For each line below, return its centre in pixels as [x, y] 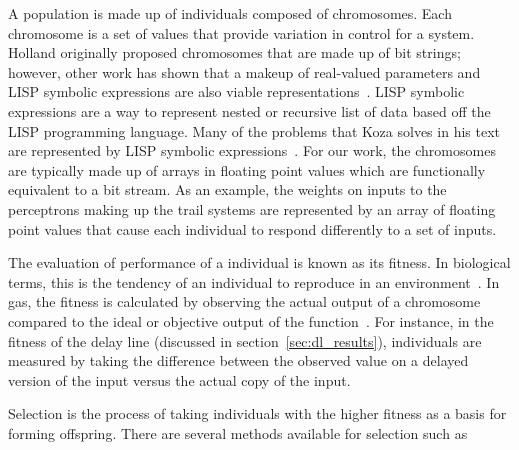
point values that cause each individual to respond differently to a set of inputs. [252, 228]
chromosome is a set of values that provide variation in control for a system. [241, 32]
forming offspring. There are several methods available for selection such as [238, 432]
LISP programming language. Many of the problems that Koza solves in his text [254, 130]
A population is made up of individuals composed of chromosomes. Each [230, 13]
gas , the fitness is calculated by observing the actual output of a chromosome [244, 301]
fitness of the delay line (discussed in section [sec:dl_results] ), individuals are [245, 340]
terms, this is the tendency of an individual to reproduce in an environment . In [254, 281]
